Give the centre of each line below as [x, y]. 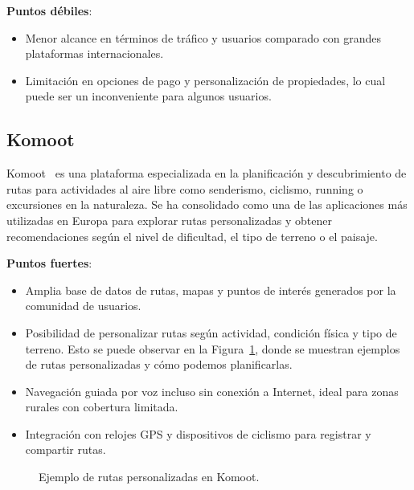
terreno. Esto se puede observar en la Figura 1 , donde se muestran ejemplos [213, 348]
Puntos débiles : [49, 10]
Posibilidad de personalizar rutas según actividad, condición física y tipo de [211, 332]
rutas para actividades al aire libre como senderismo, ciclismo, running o [185, 188]
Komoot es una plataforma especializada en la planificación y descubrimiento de [207, 173]
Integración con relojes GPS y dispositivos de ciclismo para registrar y [198, 433]
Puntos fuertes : [49, 263]
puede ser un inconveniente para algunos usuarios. [148, 96]
